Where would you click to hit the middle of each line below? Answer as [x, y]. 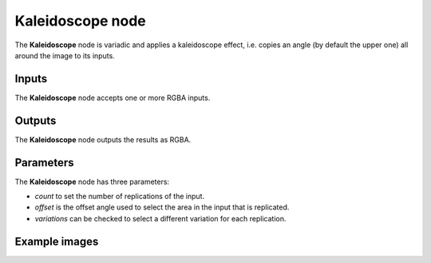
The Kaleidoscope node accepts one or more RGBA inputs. [113, 98]
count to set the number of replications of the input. [120, 197]
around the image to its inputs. [65, 55]
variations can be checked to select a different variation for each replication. [160, 218]
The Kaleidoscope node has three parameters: [92, 181]
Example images [57, 241]
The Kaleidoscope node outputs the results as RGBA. [103, 139]
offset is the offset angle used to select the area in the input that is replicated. [162, 207]
